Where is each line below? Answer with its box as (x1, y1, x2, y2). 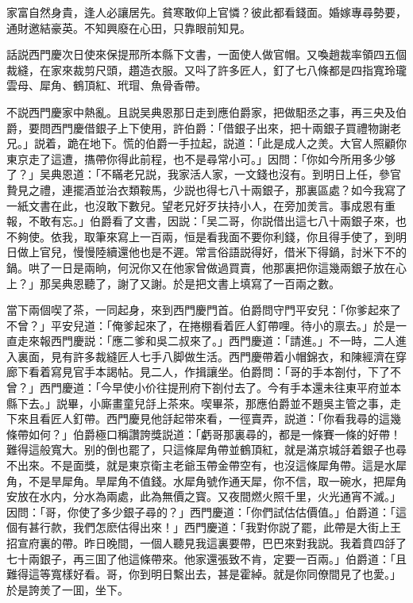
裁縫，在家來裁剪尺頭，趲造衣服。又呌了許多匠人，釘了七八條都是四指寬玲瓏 (6, 61, 407, 78)
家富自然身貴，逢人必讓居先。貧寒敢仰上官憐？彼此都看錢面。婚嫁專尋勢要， (6, 4, 407, 20)
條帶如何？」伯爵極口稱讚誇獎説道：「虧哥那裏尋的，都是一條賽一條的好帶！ (6, 425, 401, 442)
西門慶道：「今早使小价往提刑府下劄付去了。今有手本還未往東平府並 (39, 379, 390, 396)
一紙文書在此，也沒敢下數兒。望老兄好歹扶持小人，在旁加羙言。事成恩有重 (6, 197, 396, 213)
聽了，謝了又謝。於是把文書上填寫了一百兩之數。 (83, 275, 340, 291)
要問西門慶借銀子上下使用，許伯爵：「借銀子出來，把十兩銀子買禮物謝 (28, 119, 390, 136)
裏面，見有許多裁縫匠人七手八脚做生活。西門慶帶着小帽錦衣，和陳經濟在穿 (17, 348, 407, 364)
